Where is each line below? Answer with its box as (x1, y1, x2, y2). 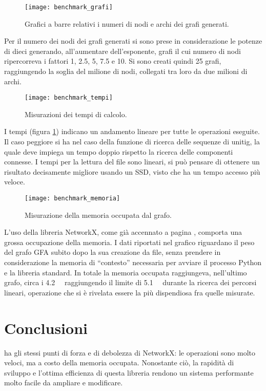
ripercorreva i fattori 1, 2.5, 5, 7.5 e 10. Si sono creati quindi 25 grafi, (4, 55, 221, 66)
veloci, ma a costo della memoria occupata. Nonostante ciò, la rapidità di (4, 357, 234, 368)
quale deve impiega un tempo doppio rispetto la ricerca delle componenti (4, 146, 233, 157)
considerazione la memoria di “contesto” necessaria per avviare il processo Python (4, 257, 262, 268)
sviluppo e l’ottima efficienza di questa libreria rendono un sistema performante (4, 367, 254, 378)
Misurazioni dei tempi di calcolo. (25, 108, 127, 119)
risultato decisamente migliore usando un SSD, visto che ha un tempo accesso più (4, 166, 260, 177)
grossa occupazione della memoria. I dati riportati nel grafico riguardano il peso (4, 236, 255, 247)
